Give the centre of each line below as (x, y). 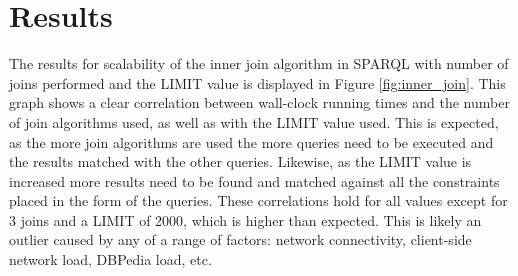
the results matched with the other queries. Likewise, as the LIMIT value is (240, 161)
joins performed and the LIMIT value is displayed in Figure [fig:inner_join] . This (257, 82)
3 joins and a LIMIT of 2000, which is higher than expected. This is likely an (245, 219)
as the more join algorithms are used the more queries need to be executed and (251, 141)
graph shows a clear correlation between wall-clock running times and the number (259, 102)
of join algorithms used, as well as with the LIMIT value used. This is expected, (254, 121)
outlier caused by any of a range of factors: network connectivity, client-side (240, 239)
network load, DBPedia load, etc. (110, 259)
